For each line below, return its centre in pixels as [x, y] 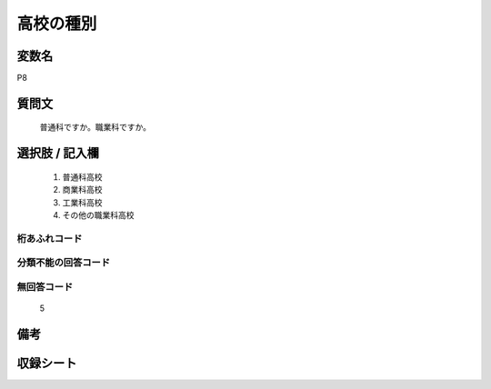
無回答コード [45, 286]
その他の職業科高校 [98, 215]
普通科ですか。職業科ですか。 [95, 127]
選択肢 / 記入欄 [58, 153]
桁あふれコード [50, 238]
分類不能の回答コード [64, 263]
